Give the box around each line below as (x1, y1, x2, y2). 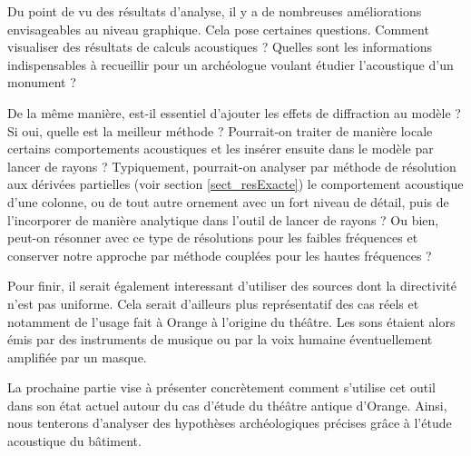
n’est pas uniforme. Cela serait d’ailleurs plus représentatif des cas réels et (7, 293, 419, 312)
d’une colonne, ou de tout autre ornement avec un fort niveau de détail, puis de (7, 192, 449, 211)
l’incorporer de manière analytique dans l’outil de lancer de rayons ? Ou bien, (7, 210, 439, 229)
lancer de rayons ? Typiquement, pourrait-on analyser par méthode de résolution (7, 156, 456, 175)
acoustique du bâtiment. (7, 431, 142, 451)
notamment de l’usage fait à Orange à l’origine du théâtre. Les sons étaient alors (7, 312, 456, 331)
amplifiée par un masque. (7, 347, 147, 366)
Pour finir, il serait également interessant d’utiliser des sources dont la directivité (7, 276, 456, 295)
